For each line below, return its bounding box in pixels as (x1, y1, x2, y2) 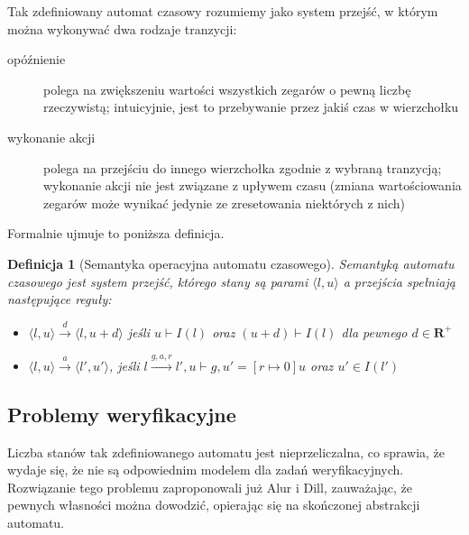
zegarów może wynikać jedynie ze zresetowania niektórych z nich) (43, 193, 406, 212)
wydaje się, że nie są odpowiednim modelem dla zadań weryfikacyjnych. (7, 460, 404, 479)
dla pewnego (341, 322, 408, 341)
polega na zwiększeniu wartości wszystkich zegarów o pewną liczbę (43, 79, 411, 98)
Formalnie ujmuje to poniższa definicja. (7, 224, 225, 243)
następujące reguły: (7, 290, 112, 309)
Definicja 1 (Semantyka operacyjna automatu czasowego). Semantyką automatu (7, 254, 455, 272)
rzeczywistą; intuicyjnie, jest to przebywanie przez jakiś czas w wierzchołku (43, 97, 459, 116)
